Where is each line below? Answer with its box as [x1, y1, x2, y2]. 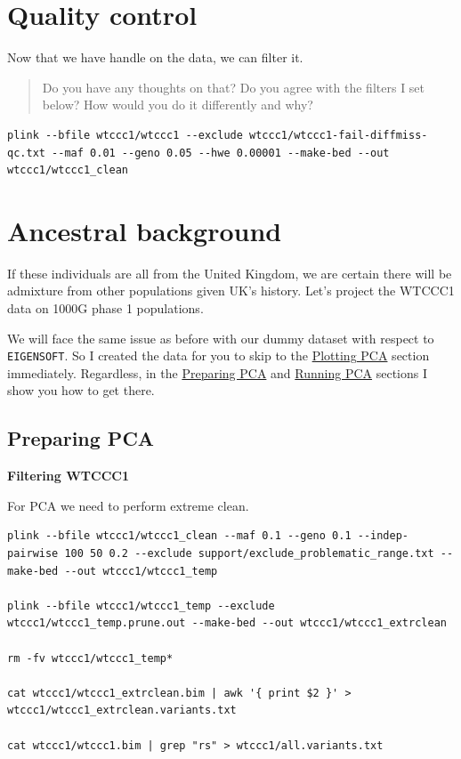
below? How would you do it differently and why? [42, 95, 313, 114]
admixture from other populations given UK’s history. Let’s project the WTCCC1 [7, 281, 455, 300]
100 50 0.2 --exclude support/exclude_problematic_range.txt [64, 547, 434, 561]
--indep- [357, 529, 409, 543]
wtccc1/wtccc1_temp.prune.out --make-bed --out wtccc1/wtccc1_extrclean [7, 617, 447, 630]
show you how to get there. [7, 381, 155, 400]
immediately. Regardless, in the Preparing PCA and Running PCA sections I [7, 363, 428, 382]
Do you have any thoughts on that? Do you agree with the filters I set [42, 77, 425, 96]
